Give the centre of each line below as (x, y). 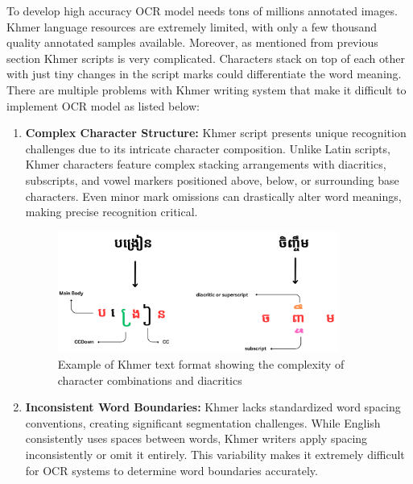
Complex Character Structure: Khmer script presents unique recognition (216, 133)
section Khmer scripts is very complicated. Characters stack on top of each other (206, 58)
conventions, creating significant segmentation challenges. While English (203, 422)
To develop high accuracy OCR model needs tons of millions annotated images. (202, 10)
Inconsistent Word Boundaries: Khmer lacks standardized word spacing (213, 407)
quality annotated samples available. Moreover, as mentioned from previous (192, 42)
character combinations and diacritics (150, 380)
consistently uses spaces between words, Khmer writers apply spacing (196, 438)
